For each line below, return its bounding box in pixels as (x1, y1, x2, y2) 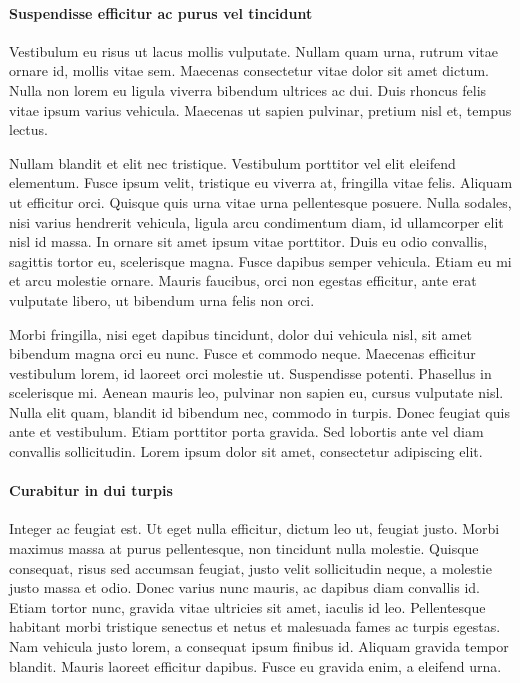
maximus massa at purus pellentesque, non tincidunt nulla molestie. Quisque (9, 538, 479, 559)
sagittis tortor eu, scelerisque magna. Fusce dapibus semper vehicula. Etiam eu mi (9, 250, 512, 271)
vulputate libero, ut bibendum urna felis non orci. (9, 289, 315, 310)
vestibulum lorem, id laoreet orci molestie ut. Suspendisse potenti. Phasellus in (9, 362, 492, 383)
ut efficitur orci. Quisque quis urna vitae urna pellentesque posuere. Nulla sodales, (9, 191, 512, 212)
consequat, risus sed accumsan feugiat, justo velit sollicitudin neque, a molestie (9, 557, 492, 578)
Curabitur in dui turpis (9, 480, 173, 501)
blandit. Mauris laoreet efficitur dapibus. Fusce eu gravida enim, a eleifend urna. (9, 655, 502, 676)
